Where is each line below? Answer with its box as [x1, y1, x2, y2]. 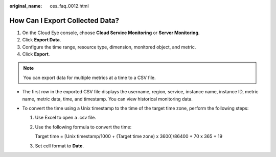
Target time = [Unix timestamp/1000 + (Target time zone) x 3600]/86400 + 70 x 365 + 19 [35, 133, 222, 140]
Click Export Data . [22, 37, 61, 43]
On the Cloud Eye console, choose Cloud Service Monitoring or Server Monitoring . [22, 30, 200, 36]
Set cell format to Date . [35, 143, 84, 149]
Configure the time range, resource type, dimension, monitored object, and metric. [22, 44, 196, 50]
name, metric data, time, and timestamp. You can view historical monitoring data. [22, 96, 193, 102]
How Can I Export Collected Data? [9, 16, 120, 25]
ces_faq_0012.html [50, 3, 89, 9]
